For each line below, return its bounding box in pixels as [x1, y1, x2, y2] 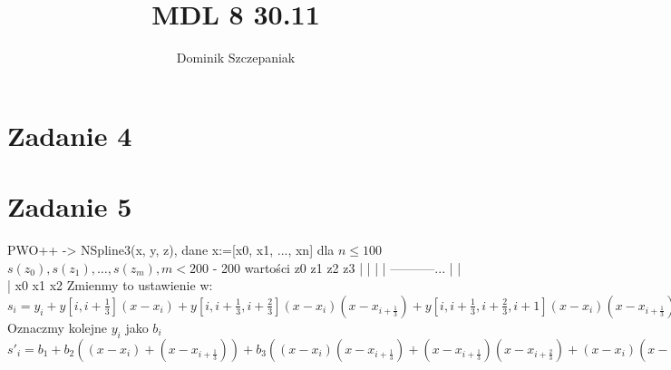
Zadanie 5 [7, 188, 132, 225]
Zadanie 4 [7, 116, 132, 153]
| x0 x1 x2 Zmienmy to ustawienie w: [7, 276, 213, 295]
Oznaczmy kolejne [7, 317, 108, 336]
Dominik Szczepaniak [176, 48, 296, 67]
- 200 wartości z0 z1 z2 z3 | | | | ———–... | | [212, 258, 462, 277]
